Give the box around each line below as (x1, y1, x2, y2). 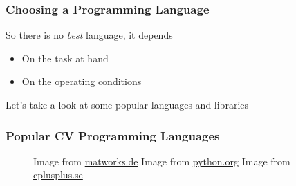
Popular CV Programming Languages (6, 127, 220, 144)
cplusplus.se (33, 167, 83, 182)
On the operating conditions (21, 74, 142, 89)
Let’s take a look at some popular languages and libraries (6, 97, 249, 111)
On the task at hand (21, 50, 109, 65)
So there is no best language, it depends (6, 28, 173, 42)
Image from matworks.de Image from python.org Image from (33, 154, 290, 168)
